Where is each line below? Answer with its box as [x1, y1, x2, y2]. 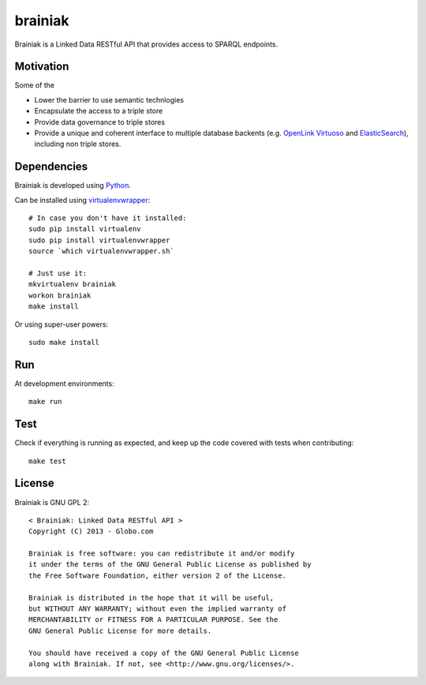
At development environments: [14, 379, 114, 388]
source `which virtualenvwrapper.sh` [28, 247, 175, 256]
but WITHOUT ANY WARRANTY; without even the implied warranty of [28, 605, 287, 613]
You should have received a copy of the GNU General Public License [28, 648, 299, 657]
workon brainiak [28, 290, 92, 300]
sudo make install [28, 338, 100, 346]
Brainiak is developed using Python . [14, 181, 132, 190]
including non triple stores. [34, 139, 121, 149]
